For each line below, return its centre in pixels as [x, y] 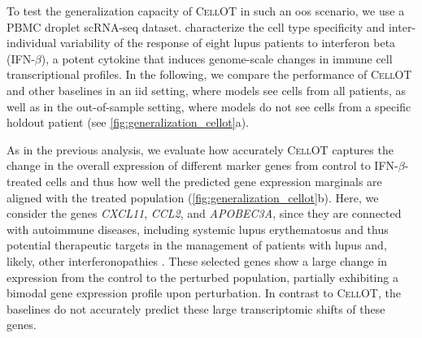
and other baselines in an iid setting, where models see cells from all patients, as [207, 90]
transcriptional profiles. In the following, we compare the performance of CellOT [209, 74]
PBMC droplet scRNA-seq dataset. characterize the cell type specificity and [196, 26]
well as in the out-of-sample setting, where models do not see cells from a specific [209, 106]
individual [32, 43]
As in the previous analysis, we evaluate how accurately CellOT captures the [200, 149]
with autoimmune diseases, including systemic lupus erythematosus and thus [198, 229]
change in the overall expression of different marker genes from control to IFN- [202, 165]
